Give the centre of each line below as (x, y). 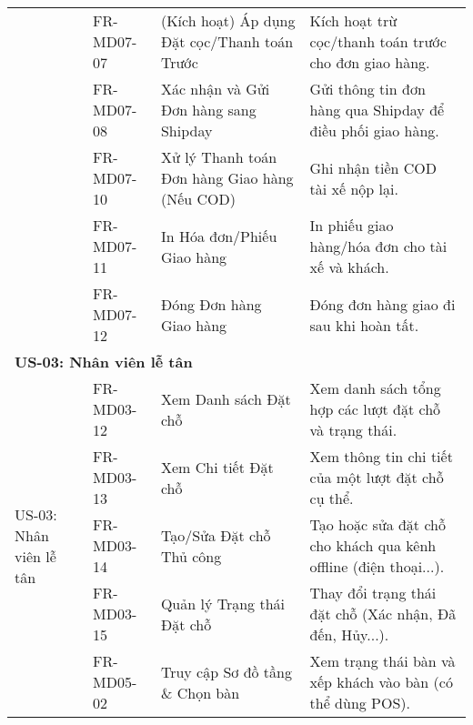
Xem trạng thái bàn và (382, 661)
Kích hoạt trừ (353, 20)
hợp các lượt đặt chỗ (375, 409)
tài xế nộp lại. (354, 188)
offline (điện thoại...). (377, 566)
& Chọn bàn (200, 692)
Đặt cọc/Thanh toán (227, 41)
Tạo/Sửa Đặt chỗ (216, 535)
